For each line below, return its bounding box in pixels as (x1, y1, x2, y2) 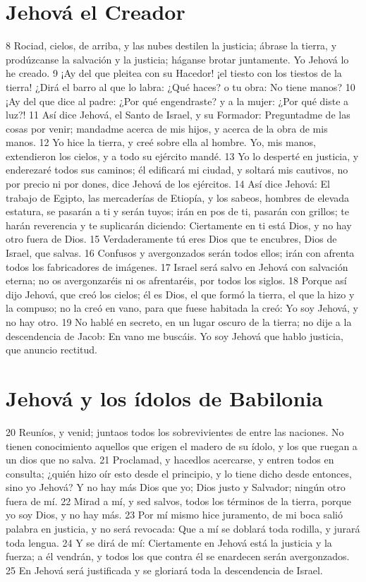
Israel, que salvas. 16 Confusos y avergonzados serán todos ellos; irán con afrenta (6, 245, 355, 260)
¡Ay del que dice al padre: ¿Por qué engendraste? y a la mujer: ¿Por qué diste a (6, 93, 349, 108)
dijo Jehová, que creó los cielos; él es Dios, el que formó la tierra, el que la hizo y (6, 286, 355, 301)
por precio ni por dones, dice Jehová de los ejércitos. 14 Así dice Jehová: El (6, 176, 330, 191)
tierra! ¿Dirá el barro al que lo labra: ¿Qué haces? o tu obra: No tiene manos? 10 (6, 79, 355, 94)
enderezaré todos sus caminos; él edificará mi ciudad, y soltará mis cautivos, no (6, 162, 348, 177)
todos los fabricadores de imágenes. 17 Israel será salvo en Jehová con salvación (6, 259, 348, 274)
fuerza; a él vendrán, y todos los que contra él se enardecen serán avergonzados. (6, 549, 350, 564)
